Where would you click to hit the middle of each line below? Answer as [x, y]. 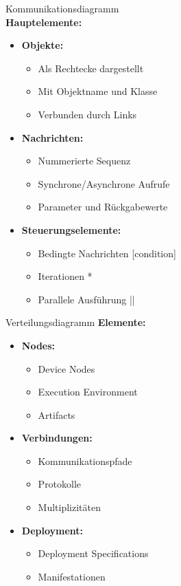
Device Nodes [67, 368]
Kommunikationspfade [85, 460]
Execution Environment [88, 392]
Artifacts [57, 414]
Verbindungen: [57, 438]
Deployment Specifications [93, 553]
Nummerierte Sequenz [84, 161]
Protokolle [60, 484]
